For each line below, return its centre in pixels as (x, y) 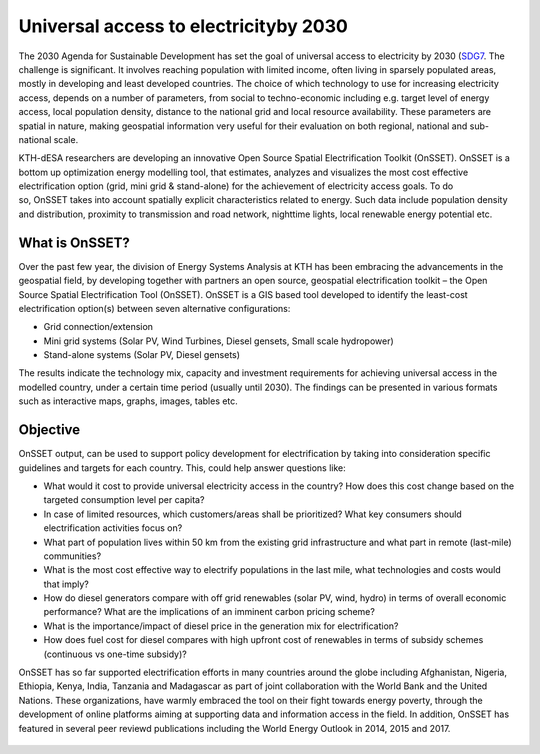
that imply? (66, 584)
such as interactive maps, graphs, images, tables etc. (128, 401)
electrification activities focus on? (113, 528)
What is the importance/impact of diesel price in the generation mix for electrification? (221, 626)
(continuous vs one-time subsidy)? (115, 654)
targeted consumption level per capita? (124, 500)
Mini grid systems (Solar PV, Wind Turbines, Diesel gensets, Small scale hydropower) (218, 341)
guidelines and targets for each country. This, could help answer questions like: (182, 467)
